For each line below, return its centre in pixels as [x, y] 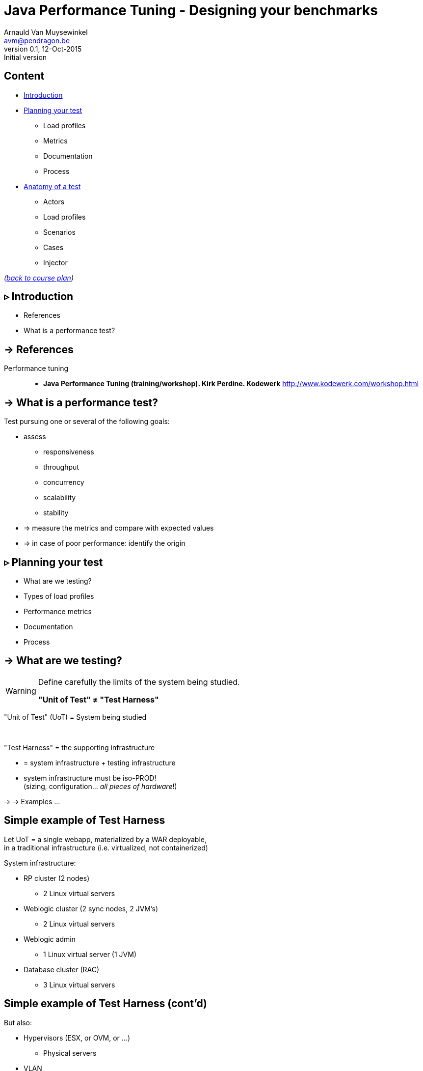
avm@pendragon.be [37, 40]
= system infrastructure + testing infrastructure [100, 762]
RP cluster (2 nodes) [57, 878]
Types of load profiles [59, 596]
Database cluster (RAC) [62, 969]
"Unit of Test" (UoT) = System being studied [75, 717]
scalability [60, 498]
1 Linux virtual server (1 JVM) [90, 954]
